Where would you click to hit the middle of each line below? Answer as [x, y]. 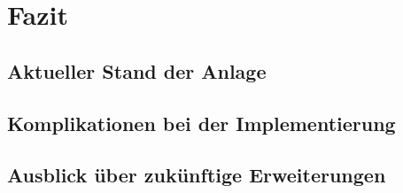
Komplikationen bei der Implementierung [201, 123]
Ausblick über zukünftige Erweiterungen [197, 175]
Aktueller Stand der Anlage [137, 70]
